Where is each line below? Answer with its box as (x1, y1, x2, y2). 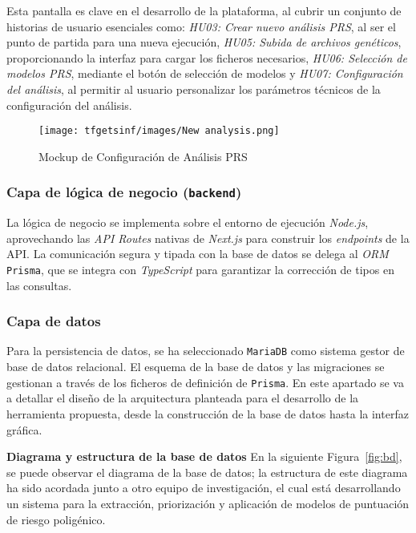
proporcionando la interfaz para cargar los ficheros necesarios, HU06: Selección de (6, 49, 407, 66)
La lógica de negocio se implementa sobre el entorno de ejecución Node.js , (6, 214, 369, 231)
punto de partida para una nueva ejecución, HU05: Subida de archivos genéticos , (6, 34, 402, 50)
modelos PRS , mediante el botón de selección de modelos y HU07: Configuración (6, 65, 403, 82)
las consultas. (6, 277, 72, 293)
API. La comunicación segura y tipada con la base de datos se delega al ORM (6, 245, 389, 262)
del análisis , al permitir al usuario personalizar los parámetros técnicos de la (6, 80, 381, 97)
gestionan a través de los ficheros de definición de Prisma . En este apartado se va (6, 374, 404, 390)
